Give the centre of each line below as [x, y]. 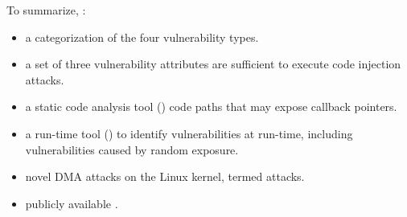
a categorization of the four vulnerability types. [142, 37]
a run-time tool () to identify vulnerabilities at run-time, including [189, 133]
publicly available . [72, 203]
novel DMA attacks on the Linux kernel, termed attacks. [165, 176]
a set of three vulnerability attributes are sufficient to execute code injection [213, 64]
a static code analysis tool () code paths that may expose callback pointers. [211, 106]
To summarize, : [46, 10]
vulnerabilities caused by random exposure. [132, 149]
